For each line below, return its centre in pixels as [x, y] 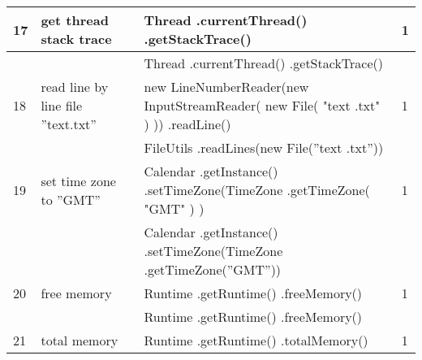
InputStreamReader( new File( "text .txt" [262, 105]
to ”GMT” [71, 199]
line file [62, 105]
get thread [75, 20]
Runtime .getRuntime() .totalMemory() [256, 340]
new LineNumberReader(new [226, 87]
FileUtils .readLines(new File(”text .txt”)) [264, 147]
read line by [75, 87]
